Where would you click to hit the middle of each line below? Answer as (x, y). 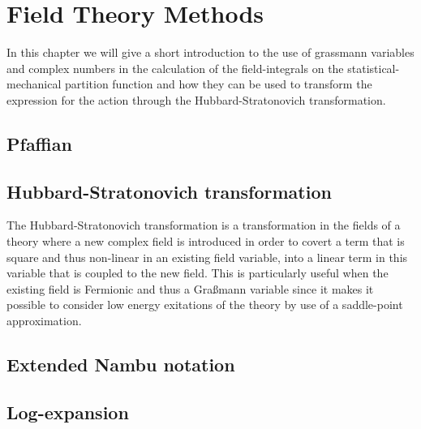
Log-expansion (68, 412)
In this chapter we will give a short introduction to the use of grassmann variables (210, 52)
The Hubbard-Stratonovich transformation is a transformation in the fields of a (204, 225)
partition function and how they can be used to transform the (218, 84)
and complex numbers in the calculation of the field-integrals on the (175, 68)
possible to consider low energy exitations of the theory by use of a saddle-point (205, 305)
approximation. (44, 321)
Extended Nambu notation (121, 365)
